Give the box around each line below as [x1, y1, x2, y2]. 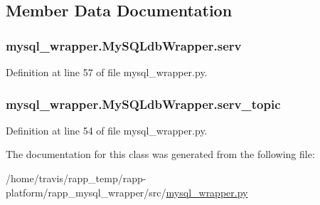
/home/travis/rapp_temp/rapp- [6, 171, 146, 185]
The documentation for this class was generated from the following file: [6, 147, 315, 162]
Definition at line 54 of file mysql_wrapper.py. [6, 122, 208, 137]
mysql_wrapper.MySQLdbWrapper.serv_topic [6, 95, 281, 112]
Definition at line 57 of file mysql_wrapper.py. [6, 65, 208, 79]
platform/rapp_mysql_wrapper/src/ [6, 184, 166, 199]
